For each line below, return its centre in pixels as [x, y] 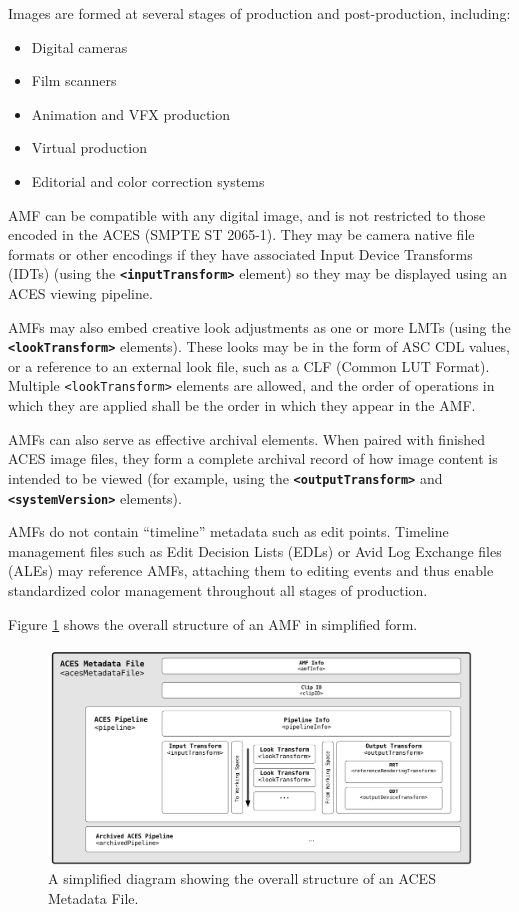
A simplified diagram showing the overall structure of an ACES [242, 878]
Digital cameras [79, 46]
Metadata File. [93, 897]
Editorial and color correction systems [148, 180]
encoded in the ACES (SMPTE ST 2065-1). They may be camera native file [241, 234]
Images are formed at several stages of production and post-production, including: [259, 13]
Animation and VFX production [131, 113]
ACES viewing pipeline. [80, 293]
